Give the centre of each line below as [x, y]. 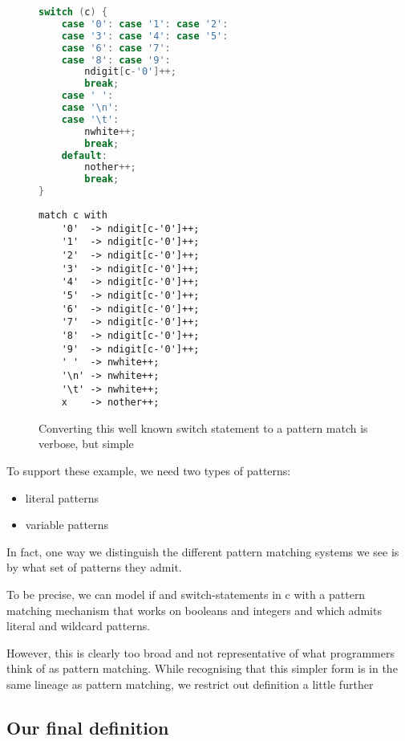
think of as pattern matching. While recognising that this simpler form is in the [202, 668]
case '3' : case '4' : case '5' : [145, 36]
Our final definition [88, 727]
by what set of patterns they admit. [94, 567]
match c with [73, 215]
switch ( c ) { [73, 12]
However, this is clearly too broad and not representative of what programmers [200, 652]
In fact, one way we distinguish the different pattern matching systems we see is [203, 551]
